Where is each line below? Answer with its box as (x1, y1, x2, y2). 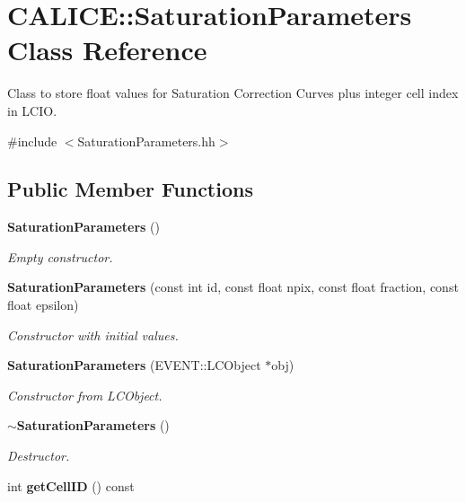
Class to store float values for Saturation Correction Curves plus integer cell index (7, 84, 459, 102)
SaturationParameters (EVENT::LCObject (7, 356, 261, 374)
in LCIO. (7, 101, 57, 119)
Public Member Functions (7, 175, 253, 203)
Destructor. (7, 446, 70, 465)
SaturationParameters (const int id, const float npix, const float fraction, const (7, 277, 459, 296)
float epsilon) (7, 295, 79, 314)
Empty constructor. (7, 247, 113, 266)
